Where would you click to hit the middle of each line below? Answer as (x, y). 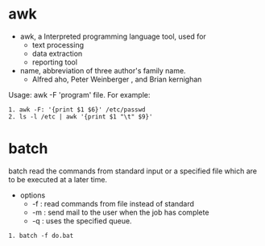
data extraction (57, 53)
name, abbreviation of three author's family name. (103, 70)
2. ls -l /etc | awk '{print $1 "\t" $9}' (81, 117)
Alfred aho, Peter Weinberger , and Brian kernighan (117, 79)
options (33, 195)
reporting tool (55, 62)
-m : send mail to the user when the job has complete (120, 212)
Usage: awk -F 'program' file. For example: (79, 94)
